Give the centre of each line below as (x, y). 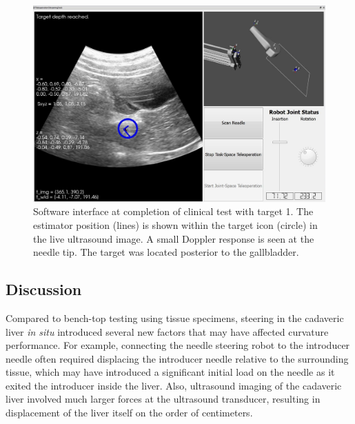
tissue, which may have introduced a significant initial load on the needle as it (170, 372)
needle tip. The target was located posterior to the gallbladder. (166, 252)
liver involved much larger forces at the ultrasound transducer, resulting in (163, 399)
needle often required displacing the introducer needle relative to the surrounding (177, 358)
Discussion (44, 289)
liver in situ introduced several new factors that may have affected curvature (167, 331)
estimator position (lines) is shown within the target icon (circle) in (175, 224)
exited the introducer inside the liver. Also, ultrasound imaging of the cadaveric (174, 385)
